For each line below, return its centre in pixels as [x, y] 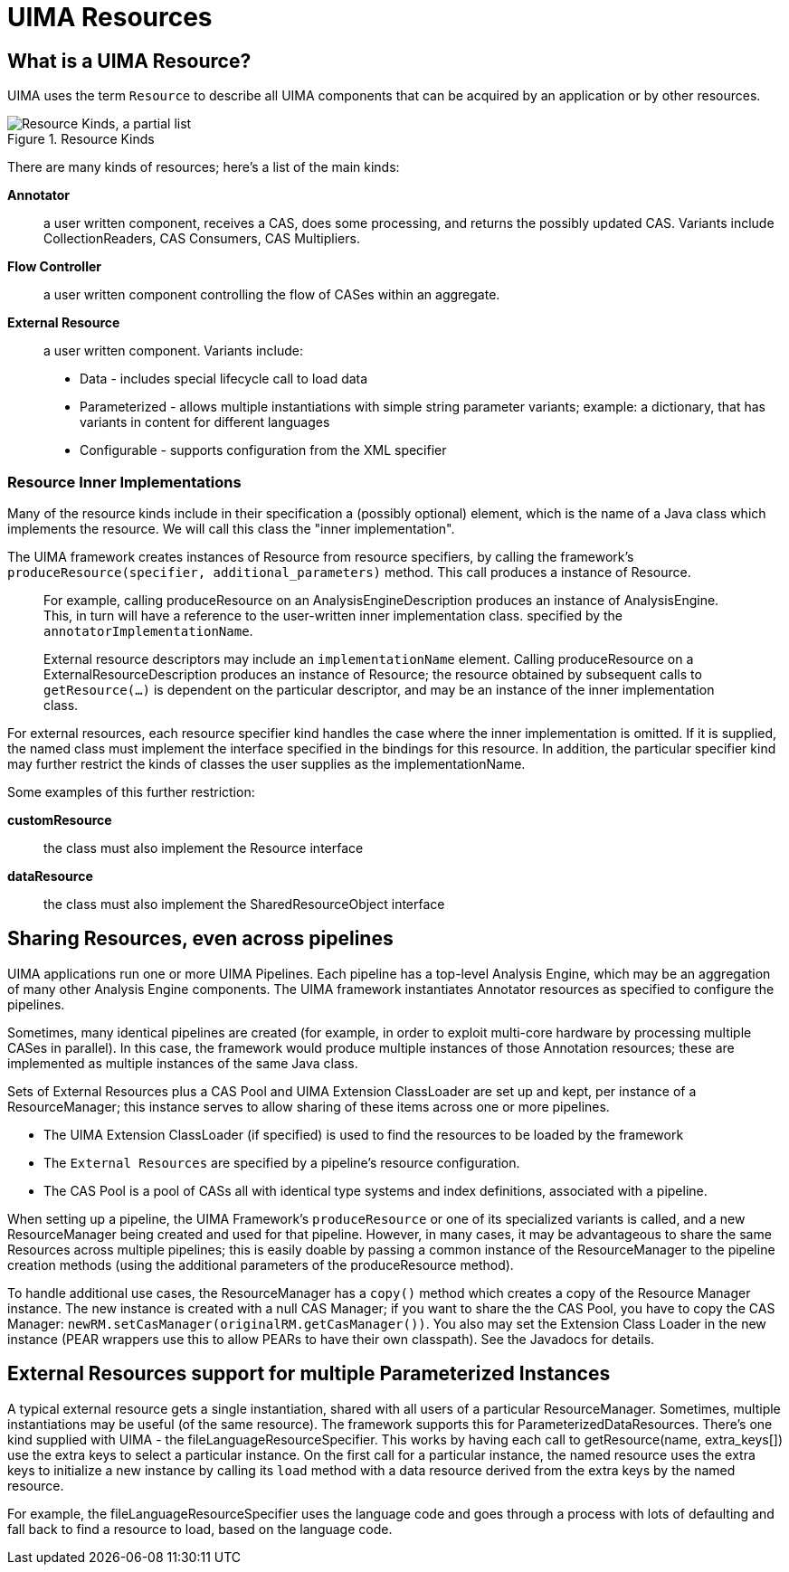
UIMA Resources [110, 17]
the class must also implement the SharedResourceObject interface [244, 904]
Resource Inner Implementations [124, 482]
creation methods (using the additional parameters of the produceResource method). [261, 1264]
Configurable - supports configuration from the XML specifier [263, 450]
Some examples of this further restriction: [131, 791]
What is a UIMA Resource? [129, 61]
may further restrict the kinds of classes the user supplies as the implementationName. [266, 763]
